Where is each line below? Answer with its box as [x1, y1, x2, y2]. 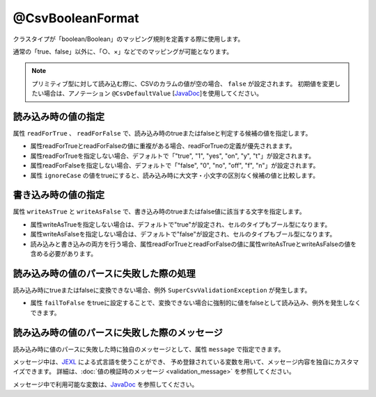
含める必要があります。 [30, 250, 97, 258]
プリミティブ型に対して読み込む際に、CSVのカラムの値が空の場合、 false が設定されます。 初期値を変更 [31, 79, 335, 88]
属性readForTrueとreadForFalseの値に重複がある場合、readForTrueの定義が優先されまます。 [30, 142, 296, 150]
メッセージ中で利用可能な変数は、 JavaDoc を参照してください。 [13, 380, 198, 389]
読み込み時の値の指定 [13, 111, 104, 122]
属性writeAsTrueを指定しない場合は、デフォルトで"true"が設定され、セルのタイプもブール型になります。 [30, 220, 331, 229]
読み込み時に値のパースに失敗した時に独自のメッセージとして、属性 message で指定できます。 [13, 345, 285, 353]
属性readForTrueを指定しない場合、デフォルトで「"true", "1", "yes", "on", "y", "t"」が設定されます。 [30, 152, 315, 160]
